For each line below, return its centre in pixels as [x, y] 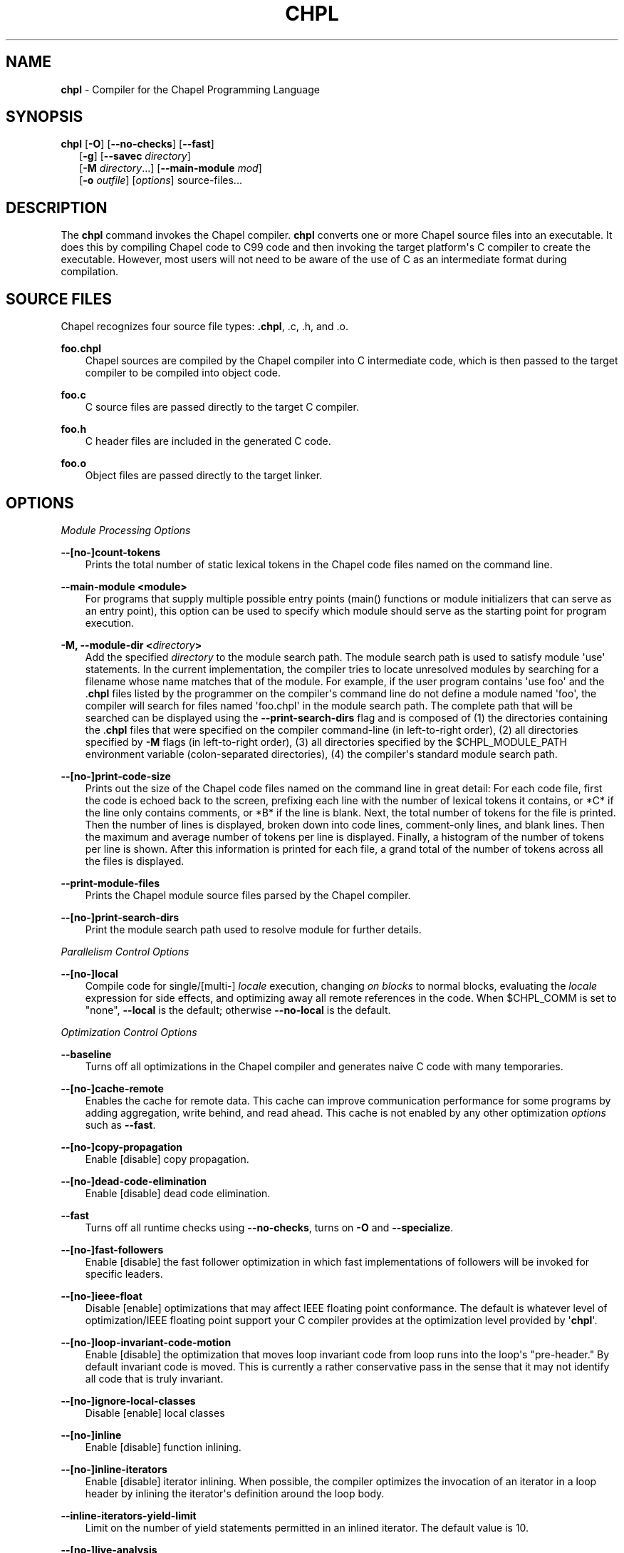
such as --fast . [120, 1124]
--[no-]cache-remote [112, 1088]
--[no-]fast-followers [112, 1249]
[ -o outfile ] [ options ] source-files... [161, 180]
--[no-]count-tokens [111, 552]
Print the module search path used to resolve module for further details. [253, 929]
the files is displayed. [135, 861]
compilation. [89, 272]
